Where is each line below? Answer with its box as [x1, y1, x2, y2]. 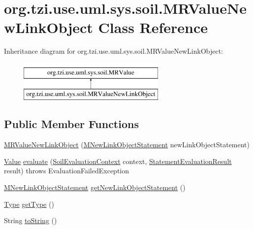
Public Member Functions [4, 116, 139, 131]
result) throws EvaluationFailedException [4, 165, 129, 176]
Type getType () [4, 198, 54, 209]
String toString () [4, 215, 57, 226]
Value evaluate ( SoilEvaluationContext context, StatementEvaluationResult [4, 156, 232, 166]
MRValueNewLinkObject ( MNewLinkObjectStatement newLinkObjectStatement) [4, 139, 250, 150]
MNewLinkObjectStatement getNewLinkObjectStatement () [4, 182, 186, 193]
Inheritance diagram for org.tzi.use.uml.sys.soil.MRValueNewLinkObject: [4, 46, 223, 56]
